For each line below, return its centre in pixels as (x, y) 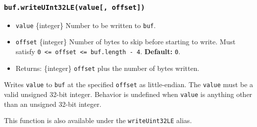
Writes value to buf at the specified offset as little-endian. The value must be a (129, 84)
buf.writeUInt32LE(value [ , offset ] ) (75, 7)
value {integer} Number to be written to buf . (86, 25)
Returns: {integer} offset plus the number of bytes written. (107, 68)
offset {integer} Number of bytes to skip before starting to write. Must (126, 42)
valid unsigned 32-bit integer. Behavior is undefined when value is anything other (128, 94)
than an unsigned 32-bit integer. (53, 104)
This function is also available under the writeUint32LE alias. (98, 120)
